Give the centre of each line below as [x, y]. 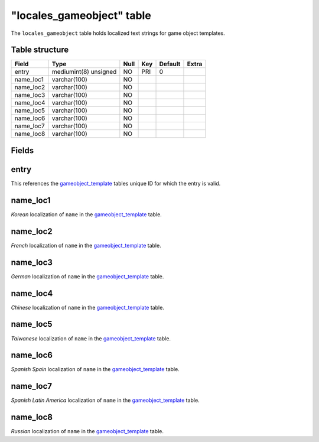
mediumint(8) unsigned [84, 72]
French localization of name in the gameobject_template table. [86, 245]
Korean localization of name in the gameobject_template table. [86, 214]
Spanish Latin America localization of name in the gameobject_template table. [105, 400]
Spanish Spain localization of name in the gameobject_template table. [95, 369]
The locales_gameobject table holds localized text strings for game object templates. [118, 33]
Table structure [40, 50]
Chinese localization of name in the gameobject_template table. [88, 307]
